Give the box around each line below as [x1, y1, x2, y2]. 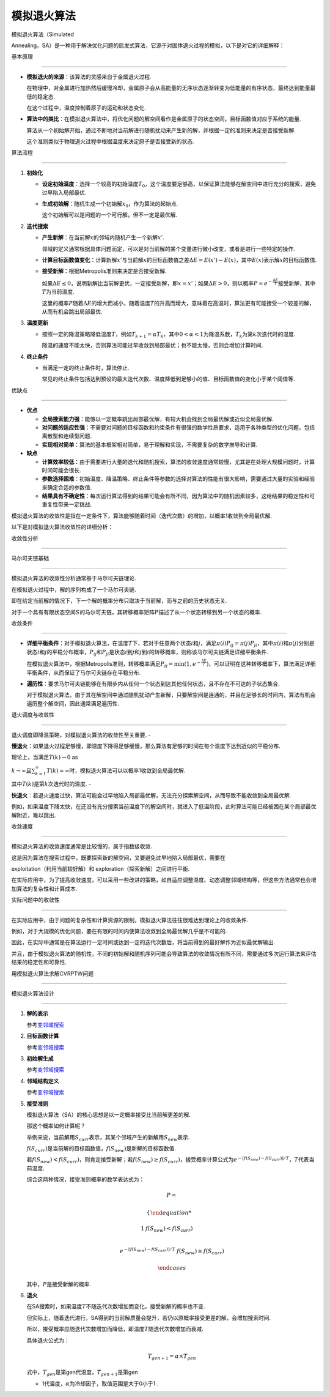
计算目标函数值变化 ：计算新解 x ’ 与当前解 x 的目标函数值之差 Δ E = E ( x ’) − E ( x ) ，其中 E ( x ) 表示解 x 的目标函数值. [42, 256, 317, 263]
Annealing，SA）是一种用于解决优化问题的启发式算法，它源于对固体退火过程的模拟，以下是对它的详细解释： [11, 42, 285, 49]
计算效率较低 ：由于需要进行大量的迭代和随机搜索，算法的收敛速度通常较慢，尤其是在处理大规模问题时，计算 [42, 458, 315, 465]
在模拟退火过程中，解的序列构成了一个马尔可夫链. [11, 586, 137, 593]
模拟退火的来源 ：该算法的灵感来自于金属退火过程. [26, 73, 152, 80]
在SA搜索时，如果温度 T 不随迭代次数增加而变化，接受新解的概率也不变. [26, 1303, 205, 1310]
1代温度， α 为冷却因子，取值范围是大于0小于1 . [42, 1380, 159, 1387]
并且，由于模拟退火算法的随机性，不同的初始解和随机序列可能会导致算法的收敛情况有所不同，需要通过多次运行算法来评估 [11, 950, 317, 957]
